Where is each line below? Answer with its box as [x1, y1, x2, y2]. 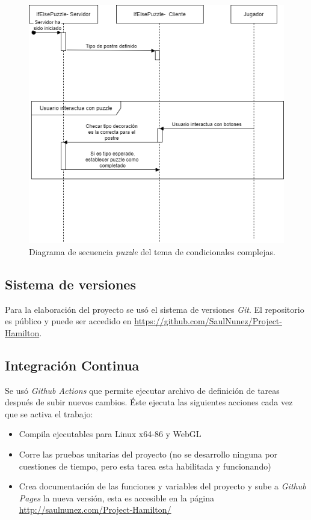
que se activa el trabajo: [5, 407, 93, 420]
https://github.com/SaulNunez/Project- [134, 315, 282, 327]
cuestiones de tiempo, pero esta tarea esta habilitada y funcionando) [19, 459, 271, 472]
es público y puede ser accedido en [5, 315, 132, 327]
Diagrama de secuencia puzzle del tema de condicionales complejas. [29, 245, 276, 258]
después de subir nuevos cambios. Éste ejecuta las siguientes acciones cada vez [5, 396, 293, 408]
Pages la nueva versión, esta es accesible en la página [19, 491, 214, 504]
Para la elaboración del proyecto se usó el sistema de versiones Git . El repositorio [5, 303, 304, 315]
